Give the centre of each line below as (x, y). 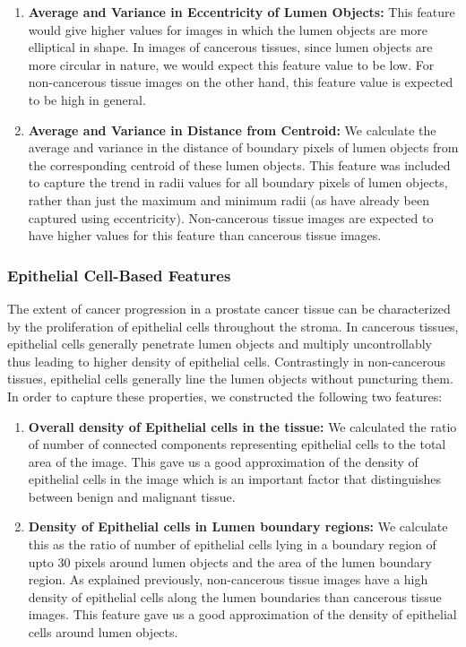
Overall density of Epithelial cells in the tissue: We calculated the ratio (242, 426)
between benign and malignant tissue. (132, 496)
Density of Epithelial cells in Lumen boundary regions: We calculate (238, 526)
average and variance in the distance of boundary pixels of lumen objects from (243, 147)
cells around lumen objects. (103, 632)
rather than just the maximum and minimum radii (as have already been (229, 199)
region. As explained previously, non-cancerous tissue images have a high (228, 579)
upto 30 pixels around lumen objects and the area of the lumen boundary (230, 561)
